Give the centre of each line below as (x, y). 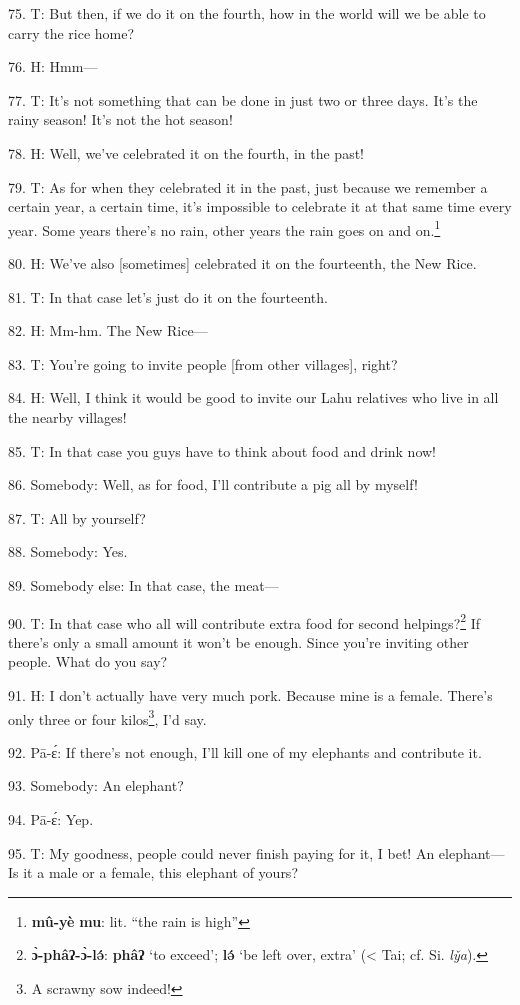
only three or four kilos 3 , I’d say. (107, 717)
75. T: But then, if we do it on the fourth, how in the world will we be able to (247, 13)
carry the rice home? (71, 32)
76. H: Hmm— (53, 66)
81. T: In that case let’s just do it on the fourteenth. (168, 296)
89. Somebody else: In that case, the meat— (143, 584)
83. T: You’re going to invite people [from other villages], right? (203, 363)
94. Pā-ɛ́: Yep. (51, 819)
